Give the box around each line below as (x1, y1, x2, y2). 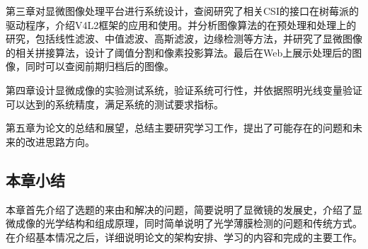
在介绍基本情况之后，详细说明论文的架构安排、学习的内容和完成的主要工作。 (6, 229, 362, 244)
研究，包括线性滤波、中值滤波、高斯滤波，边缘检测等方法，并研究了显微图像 (6, 31, 362, 46)
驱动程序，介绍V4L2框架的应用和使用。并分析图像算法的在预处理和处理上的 (6, 17, 357, 32)
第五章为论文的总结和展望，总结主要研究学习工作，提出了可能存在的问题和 (6, 120, 352, 135)
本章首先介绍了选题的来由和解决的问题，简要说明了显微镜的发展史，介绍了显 (6, 202, 362, 216)
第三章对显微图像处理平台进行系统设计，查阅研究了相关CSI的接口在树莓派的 (6, 4, 359, 18)
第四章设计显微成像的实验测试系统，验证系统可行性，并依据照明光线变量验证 (6, 82, 362, 97)
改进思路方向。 (25, 134, 95, 149)
